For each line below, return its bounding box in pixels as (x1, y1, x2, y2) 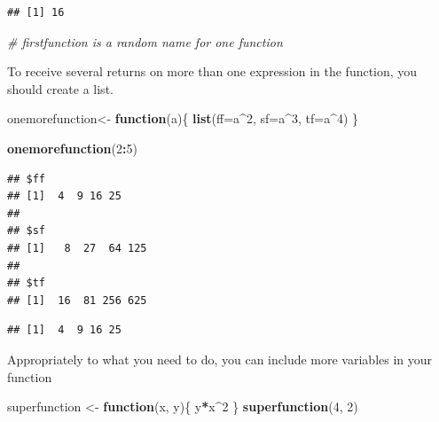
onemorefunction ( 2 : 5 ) (7, 138, 137, 157)
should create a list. (7, 79, 114, 98)
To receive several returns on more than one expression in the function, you (7, 62, 418, 81)
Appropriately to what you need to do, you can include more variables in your (7, 349, 433, 368)
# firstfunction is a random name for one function (7, 32, 283, 51)
